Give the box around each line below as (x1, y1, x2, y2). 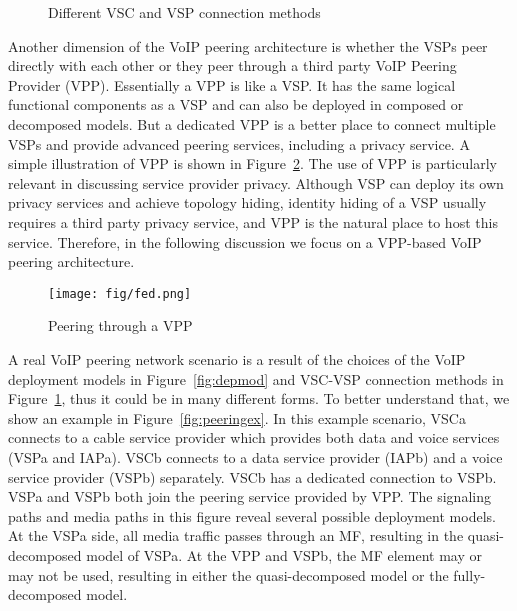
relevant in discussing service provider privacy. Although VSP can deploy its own (8, 172, 504, 193)
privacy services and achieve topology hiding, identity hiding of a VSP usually (8, 192, 487, 213)
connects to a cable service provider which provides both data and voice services (8, 427, 500, 448)
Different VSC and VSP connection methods (48, 2, 321, 22)
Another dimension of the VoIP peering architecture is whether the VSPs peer (8, 35, 488, 56)
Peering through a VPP (48, 315, 193, 336)
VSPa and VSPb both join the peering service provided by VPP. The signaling (8, 486, 491, 507)
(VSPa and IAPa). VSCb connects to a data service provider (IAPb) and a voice (8, 446, 503, 467)
